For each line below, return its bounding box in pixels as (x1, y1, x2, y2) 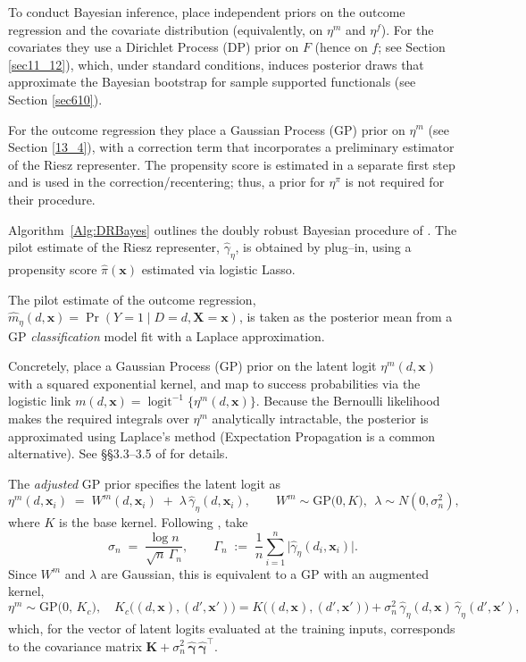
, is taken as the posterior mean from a (238, 307, 453, 326)
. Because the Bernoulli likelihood (255, 391, 440, 410)
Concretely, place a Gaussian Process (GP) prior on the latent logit (8, 356, 377, 375)
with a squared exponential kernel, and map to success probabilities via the (8, 373, 421, 392)
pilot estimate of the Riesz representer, (8, 238, 220, 256)
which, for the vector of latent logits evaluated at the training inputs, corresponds (8, 618, 455, 637)
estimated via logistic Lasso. (141, 259, 296, 278)
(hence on (314, 38, 368, 56)
